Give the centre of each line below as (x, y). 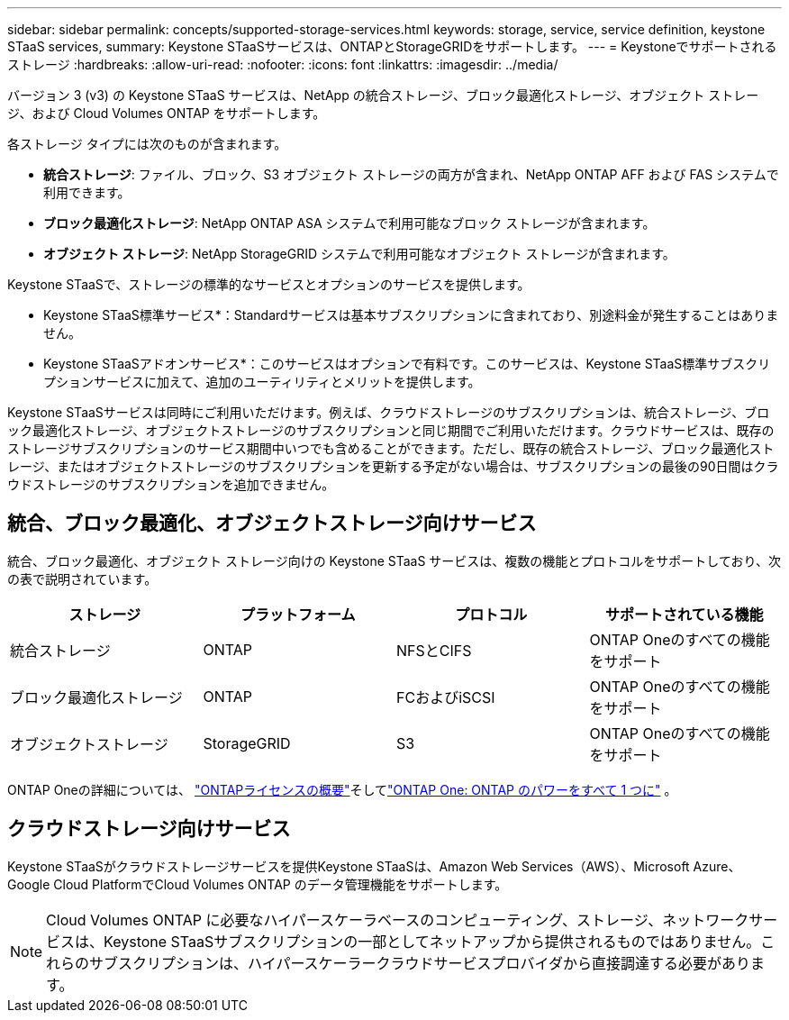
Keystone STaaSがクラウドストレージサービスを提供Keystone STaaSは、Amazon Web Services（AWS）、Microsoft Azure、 (374, 866)
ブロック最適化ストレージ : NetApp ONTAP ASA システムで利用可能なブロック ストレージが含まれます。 (349, 223)
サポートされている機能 (684, 614)
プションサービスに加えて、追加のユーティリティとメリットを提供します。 (262, 382)
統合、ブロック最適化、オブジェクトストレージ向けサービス (272, 524)
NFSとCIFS (434, 650)
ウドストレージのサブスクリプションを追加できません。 (171, 484)
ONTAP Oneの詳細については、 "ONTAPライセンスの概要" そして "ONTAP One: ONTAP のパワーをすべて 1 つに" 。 (342, 789)
